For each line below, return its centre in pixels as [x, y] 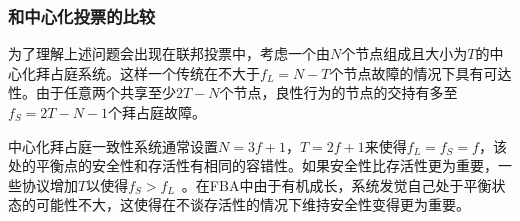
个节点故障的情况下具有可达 [420, 72]
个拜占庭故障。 [157, 112]
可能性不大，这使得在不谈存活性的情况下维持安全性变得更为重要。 [252, 204]
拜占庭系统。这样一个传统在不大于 [147, 72]
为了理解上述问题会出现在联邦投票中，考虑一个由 [169, 53]
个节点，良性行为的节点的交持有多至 [338, 92]
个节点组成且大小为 [404, 53]
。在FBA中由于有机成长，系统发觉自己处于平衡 [336, 184]
